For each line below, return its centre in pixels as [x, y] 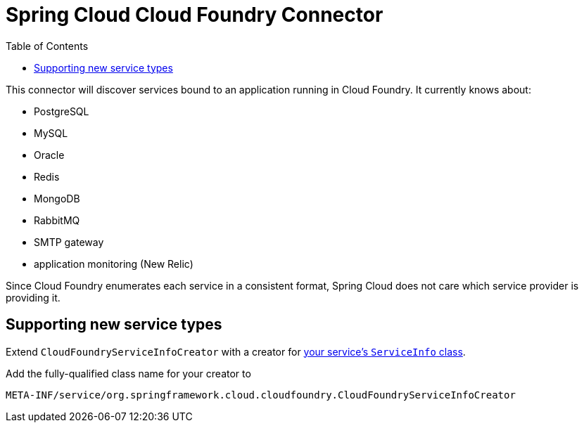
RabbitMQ [57, 220]
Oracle [49, 155]
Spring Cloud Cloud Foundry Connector [195, 15]
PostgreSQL [62, 111]
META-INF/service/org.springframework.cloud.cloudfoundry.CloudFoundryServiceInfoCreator [261, 395]
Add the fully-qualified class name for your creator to [128, 373]
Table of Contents [47, 46]
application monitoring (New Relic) [114, 264]
